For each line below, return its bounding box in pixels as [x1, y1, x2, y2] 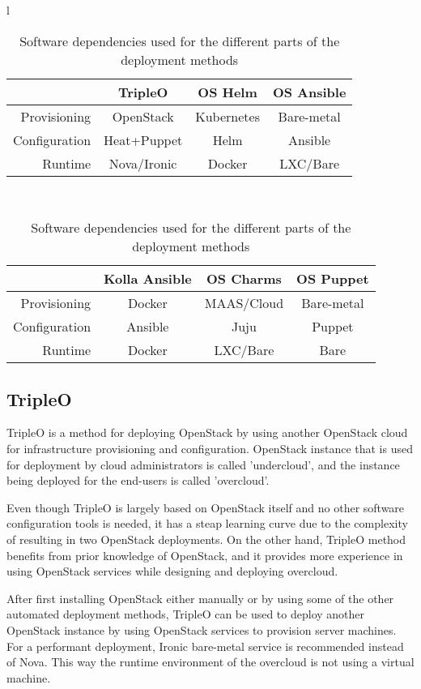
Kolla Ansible [104, 269, 192, 289]
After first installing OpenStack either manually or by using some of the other [6, 589, 394, 606]
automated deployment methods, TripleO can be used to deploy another [6, 606, 365, 623]
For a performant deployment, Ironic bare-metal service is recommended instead [6, 637, 404, 654]
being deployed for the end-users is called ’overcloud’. [6, 472, 270, 489]
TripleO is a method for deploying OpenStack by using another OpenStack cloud [6, 424, 408, 441]
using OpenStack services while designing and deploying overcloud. [6, 563, 338, 580]
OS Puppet [296, 269, 369, 289]
